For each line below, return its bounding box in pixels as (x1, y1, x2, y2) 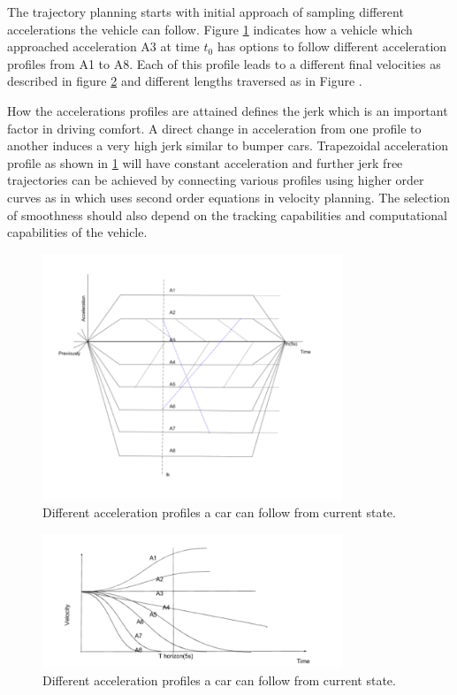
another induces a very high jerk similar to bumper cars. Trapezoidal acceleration (7, 136, 449, 155)
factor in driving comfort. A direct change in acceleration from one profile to (7, 118, 422, 137)
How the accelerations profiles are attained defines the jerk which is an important (7, 101, 448, 119)
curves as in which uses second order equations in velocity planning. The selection (7, 187, 451, 206)
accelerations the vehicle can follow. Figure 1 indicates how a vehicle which (7, 19, 413, 38)
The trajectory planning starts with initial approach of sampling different (7, 3, 404, 20)
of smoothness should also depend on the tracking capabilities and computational (7, 205, 447, 224)
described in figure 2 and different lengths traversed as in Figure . (7, 72, 362, 90)
